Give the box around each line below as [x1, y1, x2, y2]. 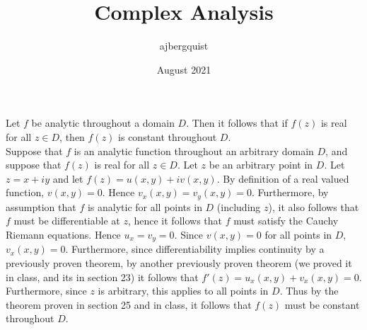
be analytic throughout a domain [31, 115, 175, 130]
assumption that [6, 199, 76, 214]
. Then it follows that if [186, 115, 288, 130]
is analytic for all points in [87, 199, 202, 214]
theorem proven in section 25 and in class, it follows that [6, 297, 252, 312]
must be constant [284, 297, 360, 312]
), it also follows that [268, 199, 359, 214]
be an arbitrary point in [209, 157, 313, 172]
